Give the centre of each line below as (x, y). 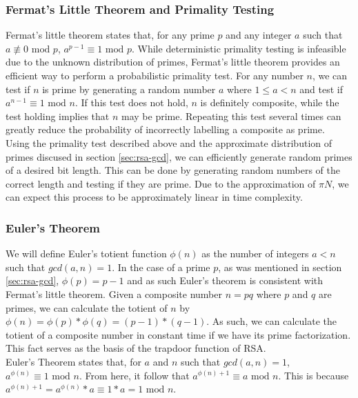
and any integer (259, 35)
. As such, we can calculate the (272, 321)
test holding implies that (58, 116)
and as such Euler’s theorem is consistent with (225, 280)
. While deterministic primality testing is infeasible (239, 48)
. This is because (314, 375)
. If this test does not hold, (131, 102)
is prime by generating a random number (129, 89)
